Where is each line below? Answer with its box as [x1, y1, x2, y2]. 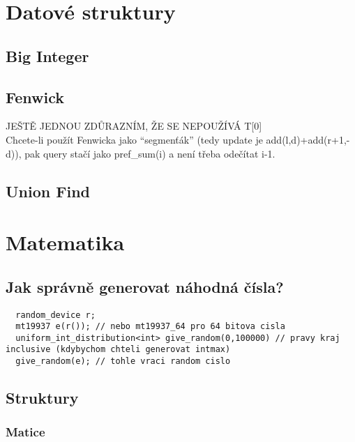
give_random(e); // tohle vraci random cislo [15, 356, 231, 367]
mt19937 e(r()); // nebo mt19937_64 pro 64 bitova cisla [15, 321, 285, 332]
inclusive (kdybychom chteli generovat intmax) [6, 344, 231, 355]
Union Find [6, 180, 90, 201]
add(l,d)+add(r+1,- [266, 132, 350, 146]
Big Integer [6, 45, 89, 66]
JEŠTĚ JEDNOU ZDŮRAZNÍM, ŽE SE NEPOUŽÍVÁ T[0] [6, 119, 262, 133]
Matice [6, 423, 45, 441]
